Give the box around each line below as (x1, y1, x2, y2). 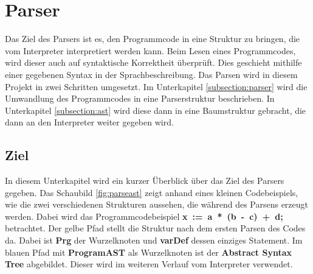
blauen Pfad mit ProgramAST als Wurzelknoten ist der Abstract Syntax (5, 245, 292, 258)
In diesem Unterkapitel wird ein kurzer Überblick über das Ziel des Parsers (5, 174, 284, 187)
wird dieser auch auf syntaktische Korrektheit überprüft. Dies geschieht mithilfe (5, 56, 302, 69)
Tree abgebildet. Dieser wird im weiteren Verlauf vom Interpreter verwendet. (5, 258, 293, 270)
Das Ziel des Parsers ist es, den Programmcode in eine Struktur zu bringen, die (5, 32, 300, 45)
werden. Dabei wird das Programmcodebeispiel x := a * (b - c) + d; (5, 209, 283, 222)
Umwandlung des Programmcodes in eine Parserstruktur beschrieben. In (5, 92, 275, 105)
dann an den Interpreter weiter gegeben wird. (5, 116, 174, 128)
